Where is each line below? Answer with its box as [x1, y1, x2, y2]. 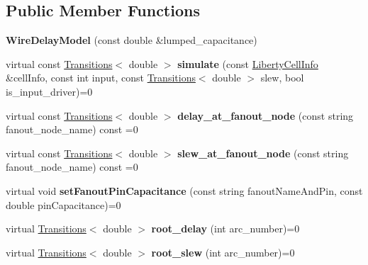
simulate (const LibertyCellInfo [177, 56, 318, 71]
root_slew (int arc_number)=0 [151, 244, 295, 259]
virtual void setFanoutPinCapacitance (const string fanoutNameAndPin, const [6, 183, 363, 198]
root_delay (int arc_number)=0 [151, 221, 300, 236]
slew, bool [260, 70, 304, 85]
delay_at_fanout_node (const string [177, 108, 354, 123]
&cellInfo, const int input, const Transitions [6, 70, 196, 85]
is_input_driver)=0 [6, 84, 93, 98]
